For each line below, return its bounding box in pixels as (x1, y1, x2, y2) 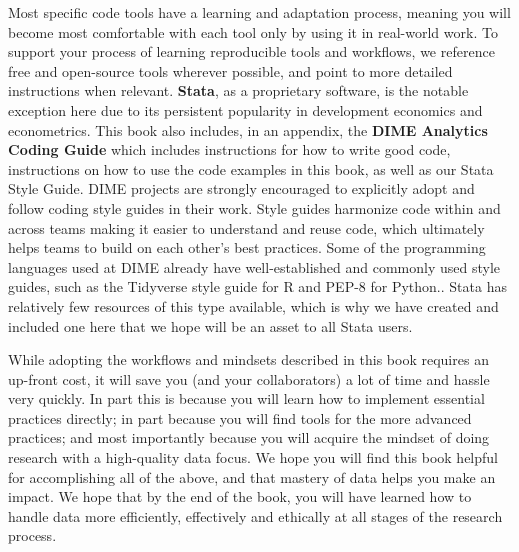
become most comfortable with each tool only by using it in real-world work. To (8, 21, 498, 42)
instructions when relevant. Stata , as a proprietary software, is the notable (8, 80, 469, 101)
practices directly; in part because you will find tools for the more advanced (8, 407, 472, 428)
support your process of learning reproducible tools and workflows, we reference (8, 41, 495, 62)
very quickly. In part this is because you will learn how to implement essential (8, 388, 485, 409)
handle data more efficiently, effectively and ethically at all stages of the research (8, 505, 503, 526)
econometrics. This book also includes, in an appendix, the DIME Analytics (8, 119, 488, 140)
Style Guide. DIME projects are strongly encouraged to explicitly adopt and (8, 178, 475, 199)
